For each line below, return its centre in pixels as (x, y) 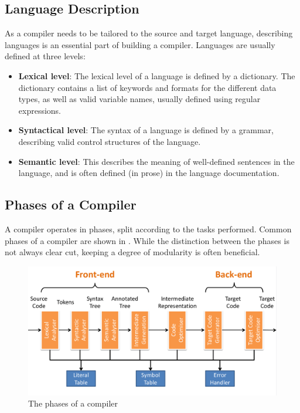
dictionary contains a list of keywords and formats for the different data (147, 87)
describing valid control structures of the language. (110, 141)
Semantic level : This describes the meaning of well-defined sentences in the (156, 161)
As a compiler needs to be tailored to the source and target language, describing (149, 33)
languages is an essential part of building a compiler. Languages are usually (140, 44)
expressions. (40, 110)
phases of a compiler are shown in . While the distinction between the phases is (147, 240)
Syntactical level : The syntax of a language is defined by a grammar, (146, 130)
